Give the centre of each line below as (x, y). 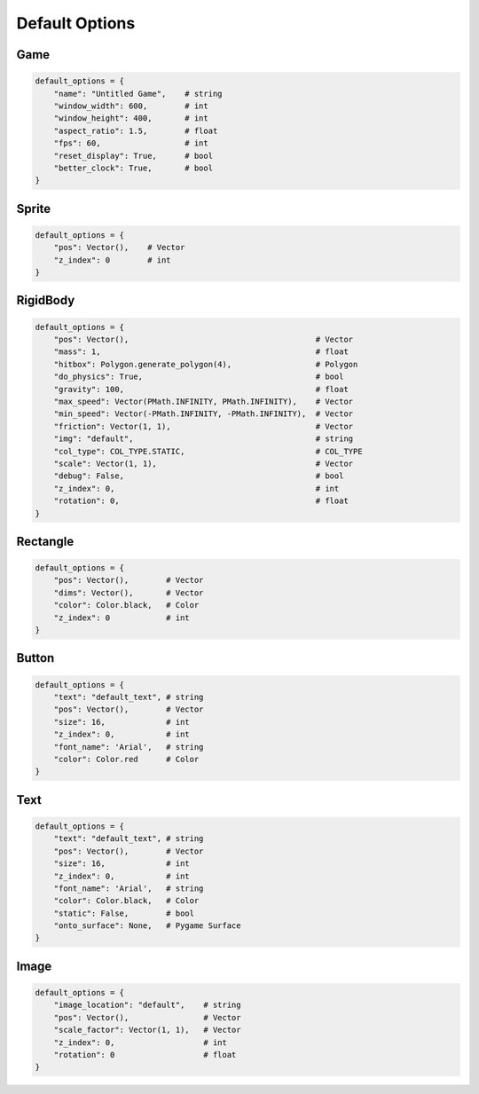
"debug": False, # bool (199, 476)
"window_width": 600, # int (131, 106)
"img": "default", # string (204, 439)
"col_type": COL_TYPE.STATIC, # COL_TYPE (208, 451)
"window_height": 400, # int (131, 118)
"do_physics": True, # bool (199, 377)
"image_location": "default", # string (147, 1005)
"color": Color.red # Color (126, 759)
